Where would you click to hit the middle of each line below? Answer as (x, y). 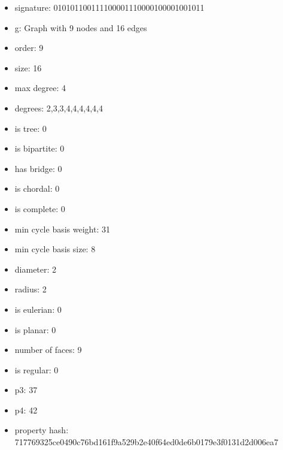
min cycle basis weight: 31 (62, 229)
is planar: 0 (35, 329)
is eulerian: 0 (38, 309)
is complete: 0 (40, 208)
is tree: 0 (31, 128)
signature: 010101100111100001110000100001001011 (109, 7)
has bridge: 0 (38, 168)
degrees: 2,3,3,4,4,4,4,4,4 (59, 108)
